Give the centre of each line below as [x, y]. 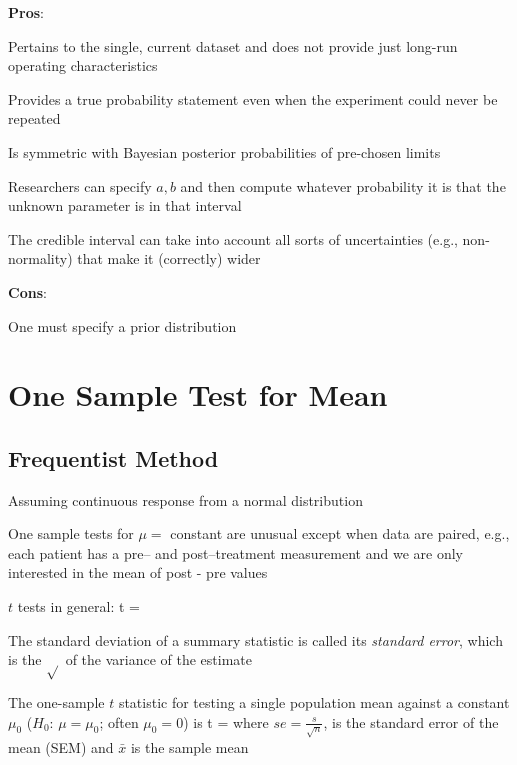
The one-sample [56, 702]
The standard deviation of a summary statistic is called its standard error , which [255, 639]
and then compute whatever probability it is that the [343, 185]
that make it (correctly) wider [169, 258]
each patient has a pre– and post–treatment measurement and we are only [235, 552]
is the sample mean [189, 746]
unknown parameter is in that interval [125, 205]
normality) [40, 258]
